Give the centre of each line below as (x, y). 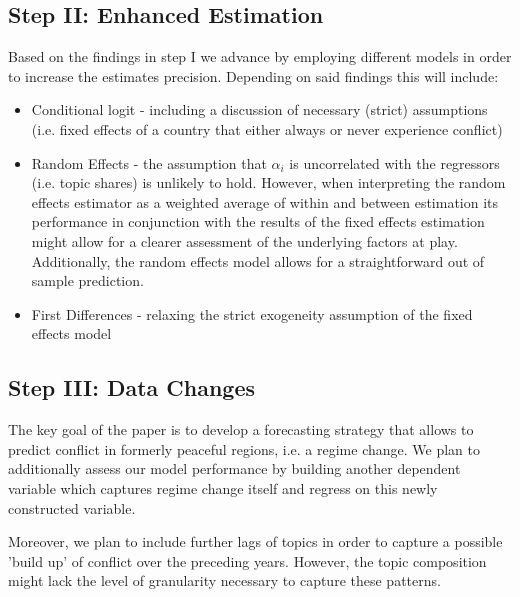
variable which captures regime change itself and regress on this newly (223, 487)
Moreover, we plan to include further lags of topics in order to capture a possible (255, 541)
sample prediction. (87, 280)
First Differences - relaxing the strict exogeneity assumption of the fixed (252, 313)
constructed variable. (72, 507)
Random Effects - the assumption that (149, 162)
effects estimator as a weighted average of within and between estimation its (265, 201)
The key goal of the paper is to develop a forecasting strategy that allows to (241, 429)
